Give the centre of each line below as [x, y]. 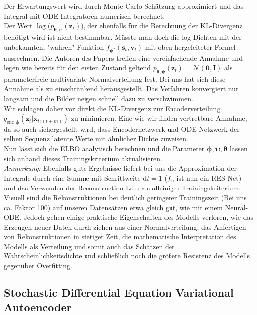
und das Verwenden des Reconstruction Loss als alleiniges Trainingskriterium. [123, 188]
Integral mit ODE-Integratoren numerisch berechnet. [85, 16]
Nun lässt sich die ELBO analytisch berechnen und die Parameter [104, 149]
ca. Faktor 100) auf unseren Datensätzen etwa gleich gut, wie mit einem [114, 207]
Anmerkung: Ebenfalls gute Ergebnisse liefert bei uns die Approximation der [120, 168]
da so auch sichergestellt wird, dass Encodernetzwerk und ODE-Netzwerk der [122, 129]
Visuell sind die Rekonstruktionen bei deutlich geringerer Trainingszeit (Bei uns [125, 197]
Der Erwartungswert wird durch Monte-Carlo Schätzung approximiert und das [124, 6]
